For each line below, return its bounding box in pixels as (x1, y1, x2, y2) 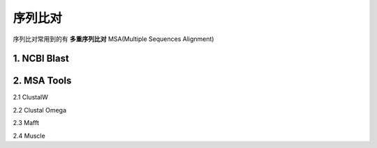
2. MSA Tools (13, 75, 72, 87)
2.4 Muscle (13, 131, 45, 140)
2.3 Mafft (13, 119, 40, 127)
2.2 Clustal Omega (13, 106, 66, 114)
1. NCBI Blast (13, 53, 69, 65)
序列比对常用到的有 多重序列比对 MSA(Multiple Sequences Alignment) (13, 35, 214, 43)
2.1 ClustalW (13, 93, 48, 101)
